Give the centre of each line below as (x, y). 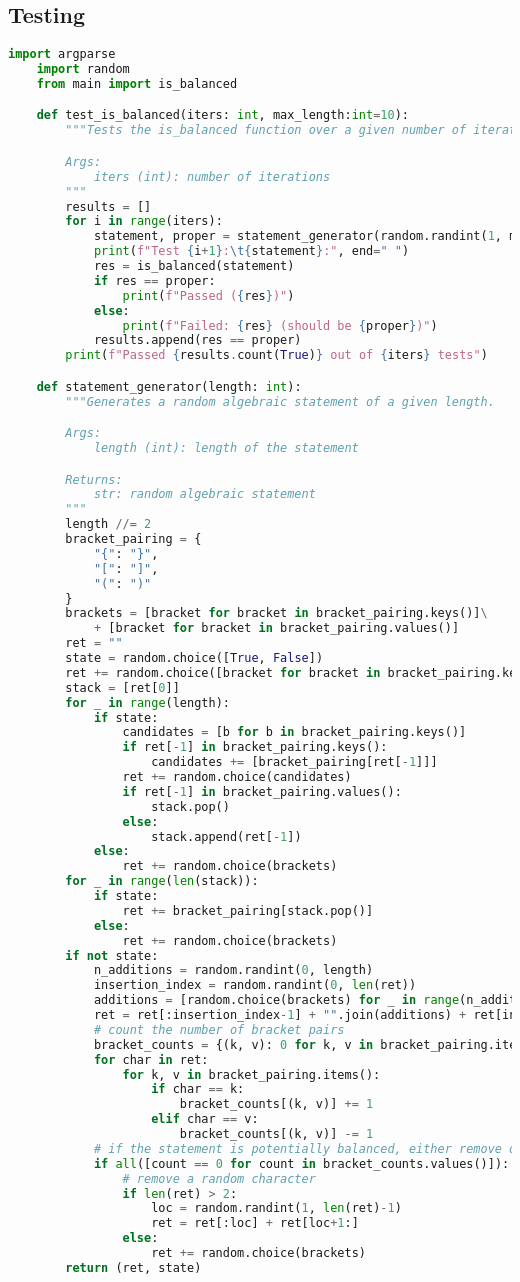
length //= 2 (108, 524)
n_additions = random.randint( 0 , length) (233, 970)
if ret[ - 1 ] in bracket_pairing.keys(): (255, 747)
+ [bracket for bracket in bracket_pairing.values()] (276, 628)
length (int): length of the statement (226, 448)
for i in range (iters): (144, 221)
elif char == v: (205, 1119)
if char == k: (198, 1089)
